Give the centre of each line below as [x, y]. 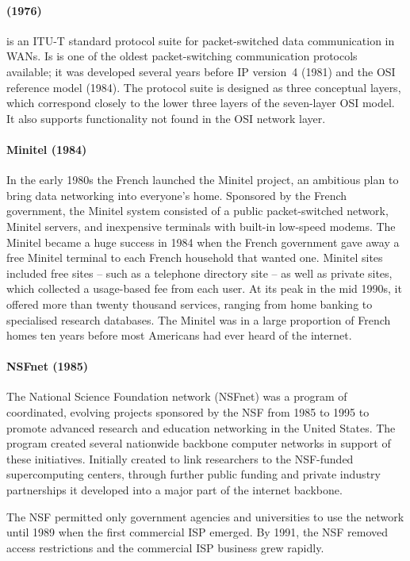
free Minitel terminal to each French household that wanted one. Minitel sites [195, 257]
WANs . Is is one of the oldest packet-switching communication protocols [182, 56]
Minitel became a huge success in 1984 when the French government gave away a [203, 242]
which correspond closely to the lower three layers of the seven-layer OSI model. [201, 103]
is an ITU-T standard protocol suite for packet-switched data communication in [201, 40]
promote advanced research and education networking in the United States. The [201, 427]
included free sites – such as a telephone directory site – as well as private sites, [199, 273]
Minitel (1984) [47, 149]
